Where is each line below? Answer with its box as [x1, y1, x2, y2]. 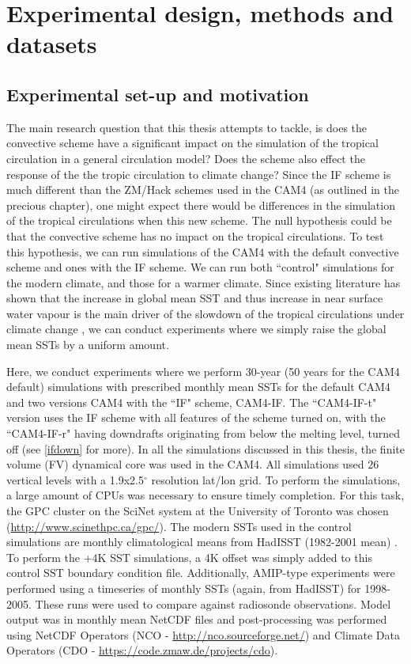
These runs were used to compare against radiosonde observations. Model [35, 595, 391, 612]
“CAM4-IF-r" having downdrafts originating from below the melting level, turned [6, 425, 401, 442]
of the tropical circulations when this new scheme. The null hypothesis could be [6, 212, 392, 229]
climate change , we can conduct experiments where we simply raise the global [6, 321, 386, 337]
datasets [6, 28, 97, 60]
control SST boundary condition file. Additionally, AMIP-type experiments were [6, 564, 395, 581]
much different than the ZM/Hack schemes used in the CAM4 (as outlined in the [6, 181, 399, 198]
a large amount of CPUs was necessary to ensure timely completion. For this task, [6, 487, 405, 503]
